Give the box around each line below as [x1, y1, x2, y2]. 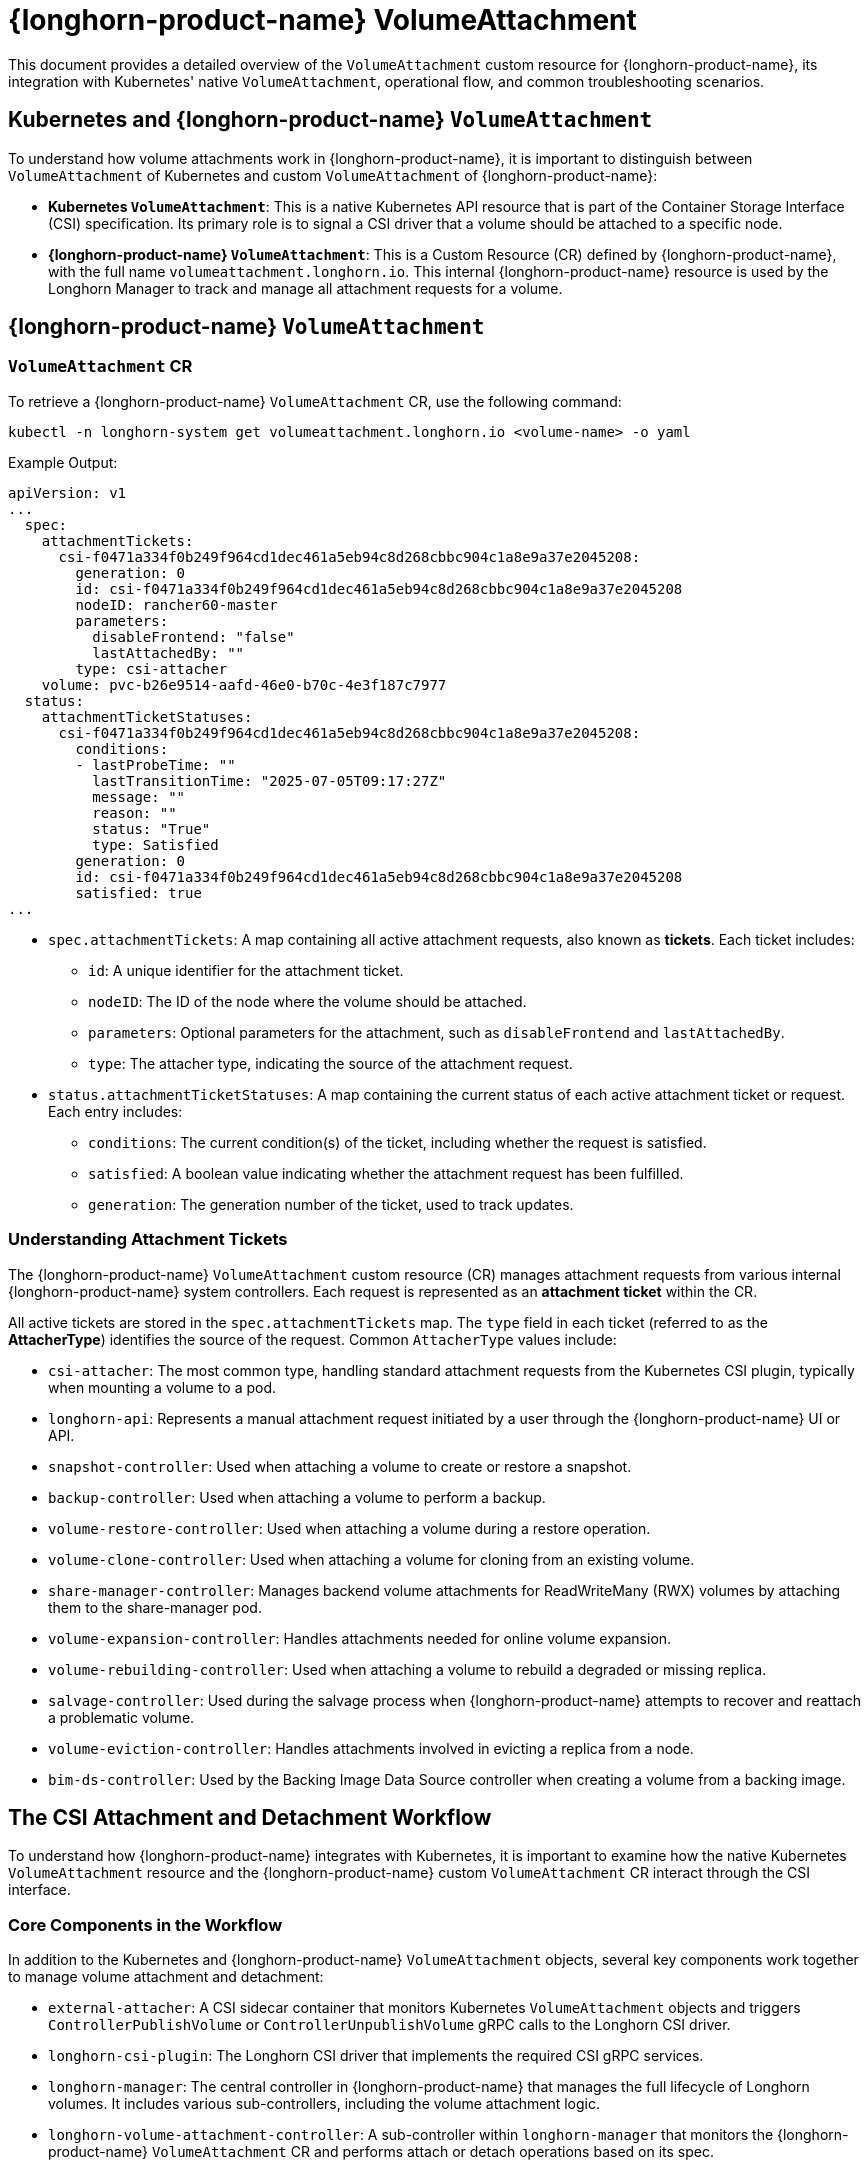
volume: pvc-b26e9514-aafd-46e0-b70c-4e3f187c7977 [41, 676, 447, 693]
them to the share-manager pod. [48, 1598, 262, 1616]
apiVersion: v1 [8, 484, 127, 501]
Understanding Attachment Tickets [8, 1229, 288, 1250]
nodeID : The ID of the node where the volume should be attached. [88, 992, 527, 1010]
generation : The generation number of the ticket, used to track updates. [88, 1195, 574, 1213]
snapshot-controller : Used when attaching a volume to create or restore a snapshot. [48, 1457, 632, 1475]
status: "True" [92, 820, 211, 837]
